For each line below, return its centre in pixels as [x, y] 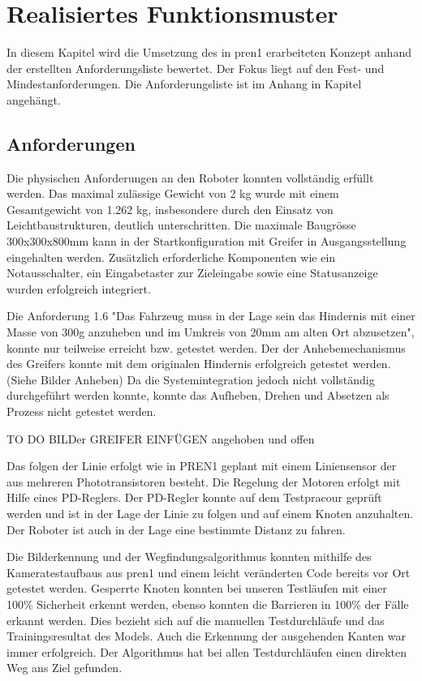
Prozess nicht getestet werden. [82, 411]
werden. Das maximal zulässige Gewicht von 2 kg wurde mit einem [173, 193]
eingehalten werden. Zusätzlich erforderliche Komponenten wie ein [171, 257]
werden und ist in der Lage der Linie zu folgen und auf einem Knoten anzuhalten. [210, 513]
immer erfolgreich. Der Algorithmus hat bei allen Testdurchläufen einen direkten [207, 651]
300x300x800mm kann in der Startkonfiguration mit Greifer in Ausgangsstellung [207, 241]
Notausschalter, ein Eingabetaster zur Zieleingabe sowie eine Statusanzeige [192, 273]
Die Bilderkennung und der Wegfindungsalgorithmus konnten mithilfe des [189, 557]
